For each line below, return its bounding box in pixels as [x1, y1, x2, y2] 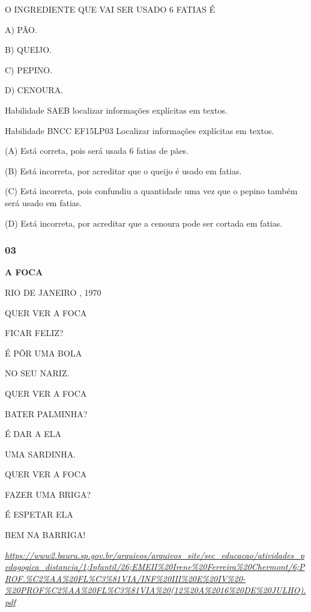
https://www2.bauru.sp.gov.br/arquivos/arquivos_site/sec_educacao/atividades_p [5, 548, 304, 561]
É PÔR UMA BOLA [5, 346, 82, 359]
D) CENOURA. [5, 84, 64, 96]
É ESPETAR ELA [5, 508, 73, 521]
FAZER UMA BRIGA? [5, 488, 91, 500]
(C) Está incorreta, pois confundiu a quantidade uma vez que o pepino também [5, 185, 298, 197]
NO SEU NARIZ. [5, 367, 70, 379]
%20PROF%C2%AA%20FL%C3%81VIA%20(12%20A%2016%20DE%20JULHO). [5, 584, 306, 596]
